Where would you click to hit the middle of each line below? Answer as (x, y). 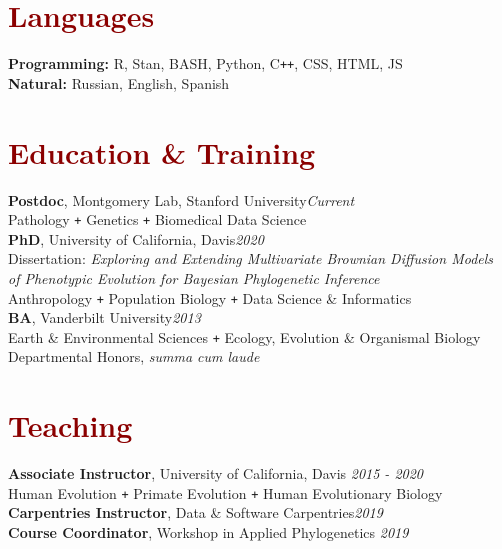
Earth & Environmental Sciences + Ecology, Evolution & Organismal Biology (244, 336)
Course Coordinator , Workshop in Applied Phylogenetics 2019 (208, 532)
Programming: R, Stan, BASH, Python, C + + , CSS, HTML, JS (205, 63)
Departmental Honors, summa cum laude (134, 356)
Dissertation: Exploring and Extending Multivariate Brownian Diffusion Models (251, 258)
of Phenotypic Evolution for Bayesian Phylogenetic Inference (194, 277)
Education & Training (162, 151)
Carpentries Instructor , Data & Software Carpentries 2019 (195, 512)
